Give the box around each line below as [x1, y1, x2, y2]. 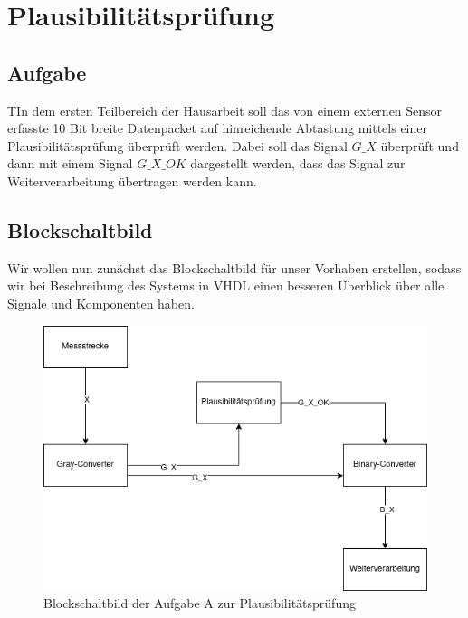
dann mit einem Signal [7, 154, 133, 173]
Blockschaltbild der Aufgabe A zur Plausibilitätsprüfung [43, 594, 356, 613]
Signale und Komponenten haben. [7, 293, 195, 312]
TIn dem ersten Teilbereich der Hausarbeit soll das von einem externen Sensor [7, 100, 443, 119]
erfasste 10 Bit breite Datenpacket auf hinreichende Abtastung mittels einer [7, 119, 428, 138]
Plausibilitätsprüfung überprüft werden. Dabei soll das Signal [7, 136, 348, 155]
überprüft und [380, 136, 459, 155]
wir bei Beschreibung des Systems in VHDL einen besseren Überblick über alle [7, 276, 444, 295]
